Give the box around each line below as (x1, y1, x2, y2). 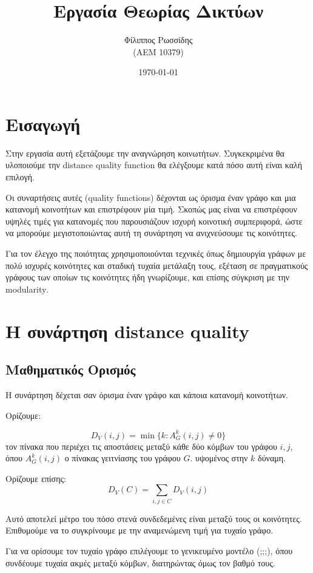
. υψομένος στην (190, 452, 248, 464)
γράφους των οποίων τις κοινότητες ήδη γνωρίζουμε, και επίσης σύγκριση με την (5, 271, 290, 283)
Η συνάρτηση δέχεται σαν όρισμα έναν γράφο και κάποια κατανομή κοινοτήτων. (5, 388, 288, 401)
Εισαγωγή (5, 111, 81, 136)
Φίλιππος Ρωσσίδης (124, 33, 193, 46)
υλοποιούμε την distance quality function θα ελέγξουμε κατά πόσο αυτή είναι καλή (5, 158, 303, 171)
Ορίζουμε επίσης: (5, 472, 66, 484)
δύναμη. (258, 452, 286, 464)
